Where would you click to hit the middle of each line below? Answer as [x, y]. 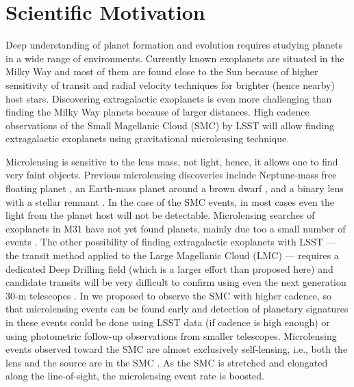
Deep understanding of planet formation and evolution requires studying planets [174, 45]
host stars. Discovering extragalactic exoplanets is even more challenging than [169, 98]
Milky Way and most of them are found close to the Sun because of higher [162, 71]
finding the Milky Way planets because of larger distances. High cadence [157, 112]
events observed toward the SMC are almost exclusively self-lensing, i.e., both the [177, 349]
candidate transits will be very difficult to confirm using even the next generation [176, 282]
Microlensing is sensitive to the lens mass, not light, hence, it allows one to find [172, 161]
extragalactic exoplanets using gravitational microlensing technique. [148, 138]
